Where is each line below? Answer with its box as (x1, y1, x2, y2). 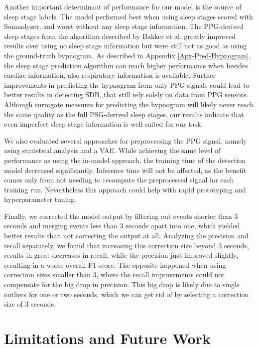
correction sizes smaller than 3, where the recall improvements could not (4, 269, 225, 280)
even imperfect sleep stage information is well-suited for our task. (4, 119, 203, 129)
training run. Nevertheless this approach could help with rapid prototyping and (4, 184, 246, 194)
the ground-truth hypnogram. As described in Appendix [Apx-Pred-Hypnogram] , (4, 50, 251, 60)
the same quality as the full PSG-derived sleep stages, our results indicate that (4, 109, 244, 119)
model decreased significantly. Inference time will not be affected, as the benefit (4, 165, 246, 175)
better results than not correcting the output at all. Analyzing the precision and (4, 230, 249, 241)
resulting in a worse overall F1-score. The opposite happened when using (4, 259, 226, 270)
